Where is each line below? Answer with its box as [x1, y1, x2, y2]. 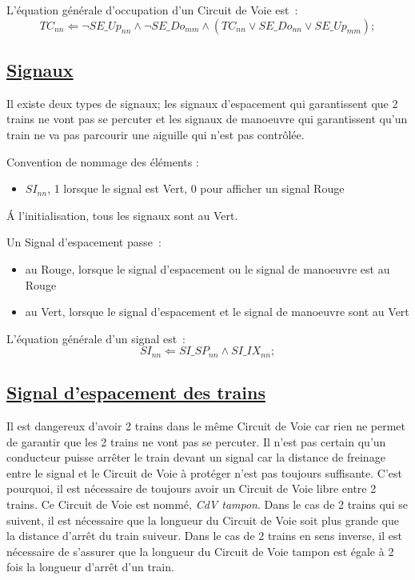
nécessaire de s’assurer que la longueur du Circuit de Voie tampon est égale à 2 [6, 542, 394, 559]
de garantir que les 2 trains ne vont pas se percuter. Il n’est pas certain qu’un [6, 433, 386, 450]
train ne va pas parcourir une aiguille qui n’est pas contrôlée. [6, 126, 305, 142]
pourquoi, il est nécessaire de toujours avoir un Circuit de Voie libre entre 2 [6, 480, 377, 497]
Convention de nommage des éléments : [6, 153, 199, 170]
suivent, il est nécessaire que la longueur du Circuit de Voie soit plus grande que [6, 511, 399, 528]
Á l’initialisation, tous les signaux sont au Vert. [6, 206, 238, 223]
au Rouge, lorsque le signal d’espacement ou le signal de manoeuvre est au [25, 260, 390, 277]
